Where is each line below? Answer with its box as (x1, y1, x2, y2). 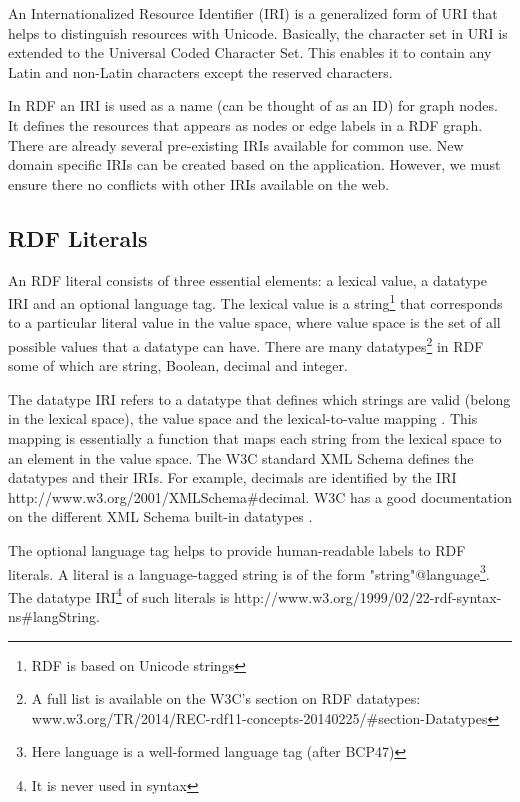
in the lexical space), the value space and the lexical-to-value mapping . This (8, 408, 478, 429)
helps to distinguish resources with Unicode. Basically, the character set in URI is (8, 22, 508, 43)
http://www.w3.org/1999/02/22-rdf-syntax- (234, 586, 502, 607)
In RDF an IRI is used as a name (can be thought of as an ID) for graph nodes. (8, 95, 498, 116)
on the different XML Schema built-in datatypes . (8, 506, 313, 527)
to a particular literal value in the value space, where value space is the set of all (8, 312, 501, 333)
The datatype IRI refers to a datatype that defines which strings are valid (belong (8, 388, 511, 409)
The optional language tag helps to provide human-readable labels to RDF (8, 539, 466, 560)
